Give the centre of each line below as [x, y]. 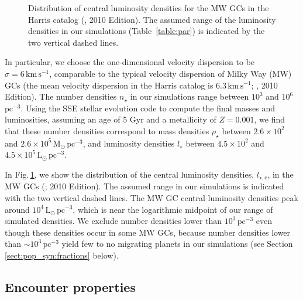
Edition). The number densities [61, 96]
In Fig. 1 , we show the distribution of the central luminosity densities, [130, 174]
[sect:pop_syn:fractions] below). [62, 255]
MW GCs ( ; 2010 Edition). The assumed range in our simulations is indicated [144, 186]
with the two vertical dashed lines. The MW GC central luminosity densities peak [151, 197]
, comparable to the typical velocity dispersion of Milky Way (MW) [171, 73]
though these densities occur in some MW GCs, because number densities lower [148, 232]
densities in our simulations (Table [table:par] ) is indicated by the [147, 31]
